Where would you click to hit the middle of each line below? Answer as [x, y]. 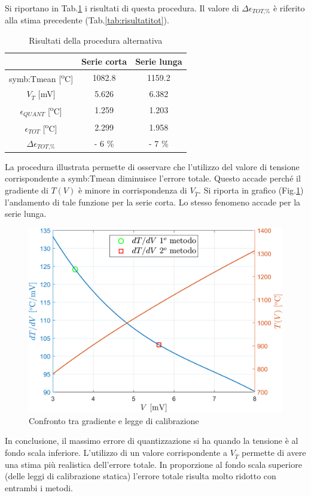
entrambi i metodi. [39, 487]
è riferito [289, 8]
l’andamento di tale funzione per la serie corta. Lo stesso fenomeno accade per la [153, 202]
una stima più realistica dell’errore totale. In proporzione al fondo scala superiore [153, 464]
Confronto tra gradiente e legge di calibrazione [114, 420]
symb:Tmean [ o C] [41, 78]
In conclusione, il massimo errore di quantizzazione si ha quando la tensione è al [152, 441]
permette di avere [274, 452]
